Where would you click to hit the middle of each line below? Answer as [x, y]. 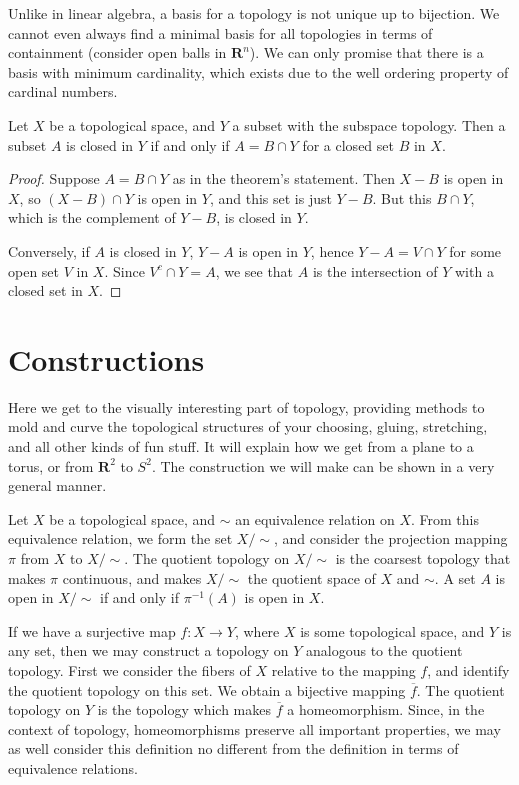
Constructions [106, 358]
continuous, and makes [132, 577]
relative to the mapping [343, 669]
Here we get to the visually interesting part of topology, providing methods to [246, 406]
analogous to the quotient [384, 650]
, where [257, 630]
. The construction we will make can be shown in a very [323, 465]
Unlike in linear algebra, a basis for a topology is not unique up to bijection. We [254, 13]
